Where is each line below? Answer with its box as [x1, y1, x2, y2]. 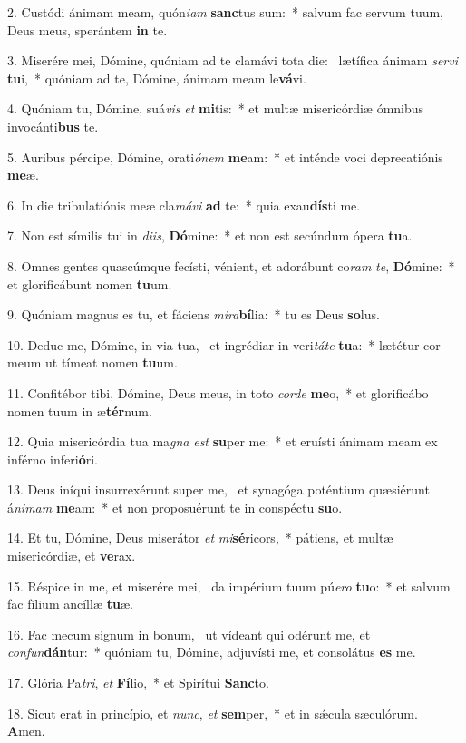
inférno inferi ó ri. [7, 449, 99, 468]
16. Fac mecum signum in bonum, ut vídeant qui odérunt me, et [7, 624, 371, 643]
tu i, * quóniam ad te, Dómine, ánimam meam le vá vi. [7, 68, 306, 87]
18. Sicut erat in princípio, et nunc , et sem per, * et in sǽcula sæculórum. [7, 703, 418, 722]
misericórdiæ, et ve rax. [7, 546, 136, 565]
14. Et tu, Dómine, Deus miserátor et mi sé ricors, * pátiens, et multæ [7, 528, 393, 547]
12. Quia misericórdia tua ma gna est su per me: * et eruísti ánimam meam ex [7, 432, 438, 451]
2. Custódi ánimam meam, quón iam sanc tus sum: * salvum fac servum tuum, [7, 3, 444, 21]
